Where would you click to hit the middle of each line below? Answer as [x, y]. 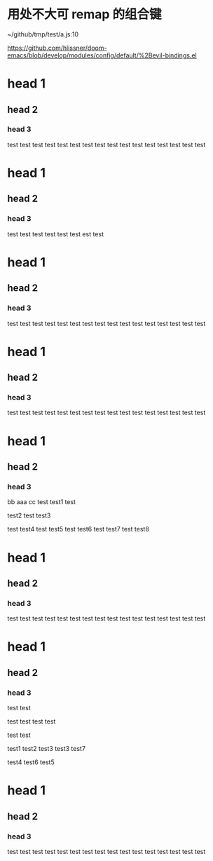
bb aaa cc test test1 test [41, 502]
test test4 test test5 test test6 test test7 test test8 [78, 529]
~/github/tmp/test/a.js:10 [43, 34]
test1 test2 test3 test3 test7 [47, 749]
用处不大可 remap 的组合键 [85, 14]
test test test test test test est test [55, 234]
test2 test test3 [29, 515]
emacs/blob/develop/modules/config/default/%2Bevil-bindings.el [102, 55]
